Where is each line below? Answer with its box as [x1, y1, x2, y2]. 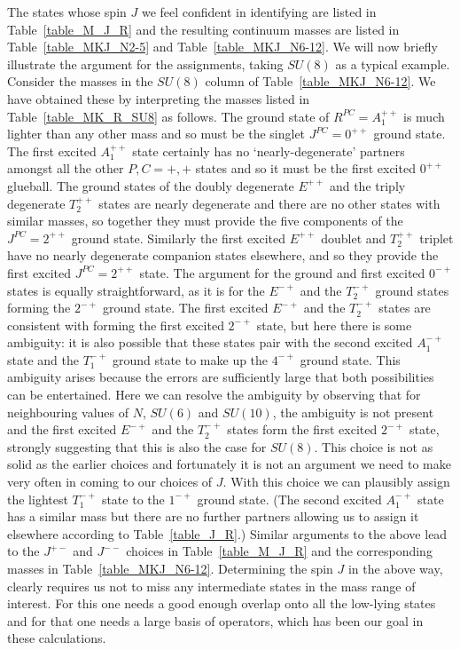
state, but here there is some [256, 315, 412, 334]
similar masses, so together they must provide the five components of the [7, 211, 403, 230]
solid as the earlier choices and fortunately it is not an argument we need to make [7, 455, 451, 473]
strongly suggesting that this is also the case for [7, 437, 267, 456]
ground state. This [300, 350, 401, 369]
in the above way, [347, 559, 443, 577]
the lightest [7, 489, 68, 508]
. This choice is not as [314, 437, 433, 456]
